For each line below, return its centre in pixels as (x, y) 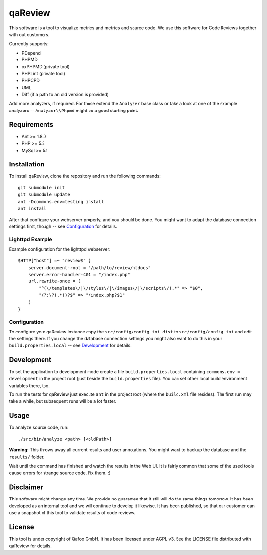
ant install (32, 208)
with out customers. (29, 34)
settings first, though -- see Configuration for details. (63, 226)
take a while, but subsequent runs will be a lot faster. (63, 401)
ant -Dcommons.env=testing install (61, 201)
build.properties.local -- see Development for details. (70, 345)
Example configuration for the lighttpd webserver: (60, 249)
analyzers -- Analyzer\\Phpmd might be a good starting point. (74, 110)
